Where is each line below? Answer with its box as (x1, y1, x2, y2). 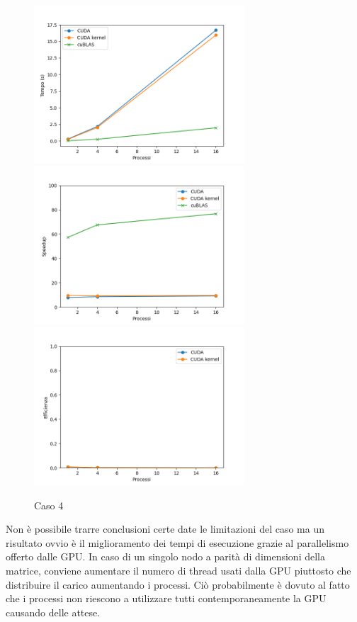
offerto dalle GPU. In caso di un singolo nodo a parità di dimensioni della (6, 549, 325, 564)
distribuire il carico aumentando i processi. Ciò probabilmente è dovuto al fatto (6, 577, 350, 592)
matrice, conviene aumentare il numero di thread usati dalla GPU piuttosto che (6, 562, 351, 577)
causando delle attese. (6, 604, 101, 619)
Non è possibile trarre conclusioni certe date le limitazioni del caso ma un (6, 521, 324, 536)
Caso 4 (34, 497, 64, 512)
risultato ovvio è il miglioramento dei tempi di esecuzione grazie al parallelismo (6, 535, 349, 550)
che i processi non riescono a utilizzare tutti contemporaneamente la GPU (6, 591, 327, 606)
